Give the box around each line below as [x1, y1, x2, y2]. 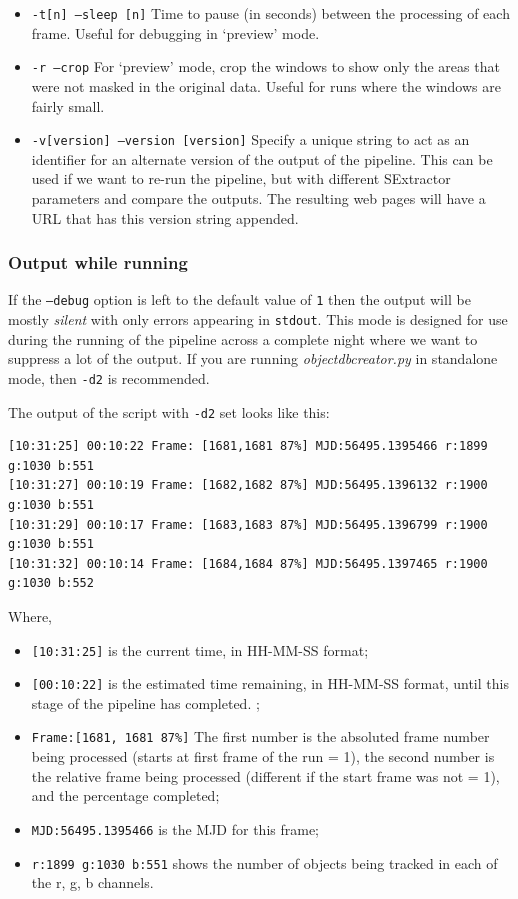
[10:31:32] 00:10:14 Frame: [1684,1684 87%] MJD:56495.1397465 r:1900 [8, 556, 488, 571]
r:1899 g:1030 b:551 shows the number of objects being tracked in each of [31, 852, 498, 873]
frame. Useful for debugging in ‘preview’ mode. [31, 22, 320, 43]
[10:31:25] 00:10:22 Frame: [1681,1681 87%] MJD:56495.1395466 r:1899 [8, 439, 488, 454]
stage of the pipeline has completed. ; [31, 692, 260, 713]
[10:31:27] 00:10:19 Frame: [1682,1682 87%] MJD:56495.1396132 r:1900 [8, 478, 488, 493]
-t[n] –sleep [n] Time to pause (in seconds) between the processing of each [31, 3, 510, 23]
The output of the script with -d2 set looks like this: [8, 401, 330, 422]
